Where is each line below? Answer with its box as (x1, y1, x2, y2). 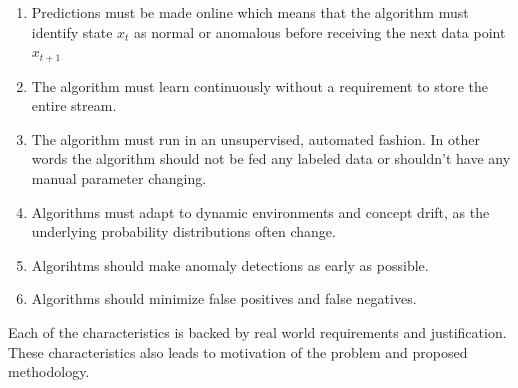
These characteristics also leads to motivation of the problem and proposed (8, 341, 468, 362)
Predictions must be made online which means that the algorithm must (31, 2, 469, 22)
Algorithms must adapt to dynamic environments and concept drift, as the (31, 201, 490, 222)
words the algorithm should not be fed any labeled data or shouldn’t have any (31, 148, 511, 169)
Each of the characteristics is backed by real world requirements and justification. (8, 321, 507, 342)
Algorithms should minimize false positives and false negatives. (31, 288, 417, 309)
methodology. (8, 361, 90, 382)
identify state (31, 21, 113, 42)
